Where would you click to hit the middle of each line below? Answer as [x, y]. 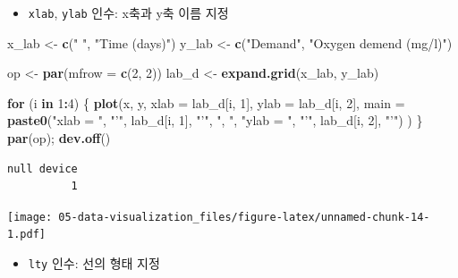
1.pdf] [26, 235]
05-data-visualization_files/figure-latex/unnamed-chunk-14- [244, 217]
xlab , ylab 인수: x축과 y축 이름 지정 [128, 13]
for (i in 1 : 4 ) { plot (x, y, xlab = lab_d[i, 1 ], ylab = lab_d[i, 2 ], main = [206, 102]
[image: [30, 217]
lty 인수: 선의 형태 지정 [94, 263]
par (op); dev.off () [59, 138]
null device [42, 168]
